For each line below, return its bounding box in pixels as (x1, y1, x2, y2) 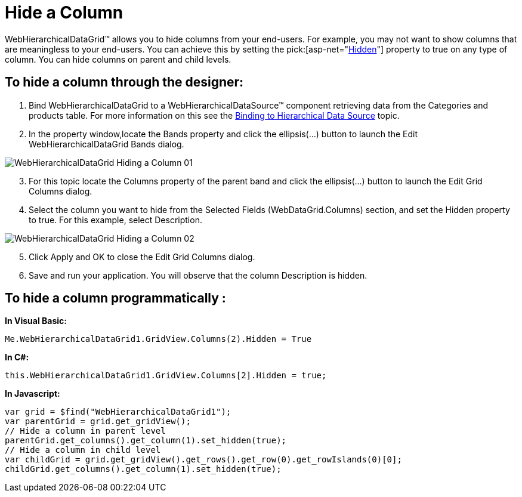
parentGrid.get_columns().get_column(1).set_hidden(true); (5, 436, 287, 446)
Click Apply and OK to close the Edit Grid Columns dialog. (29, 251, 255, 262)
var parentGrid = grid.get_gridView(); (5, 416, 191, 427)
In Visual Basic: (5, 316, 67, 326)
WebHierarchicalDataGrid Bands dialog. (29, 138, 184, 149)
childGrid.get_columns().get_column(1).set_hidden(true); (5, 464, 282, 474)
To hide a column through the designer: (5, 75, 244, 90)
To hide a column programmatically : (5, 291, 226, 306)
